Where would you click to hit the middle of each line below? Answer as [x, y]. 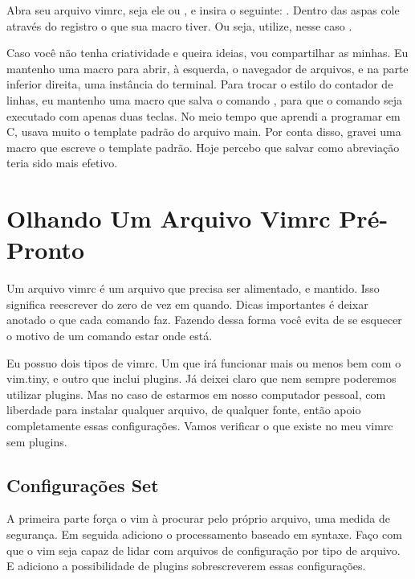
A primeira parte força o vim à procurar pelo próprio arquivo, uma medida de [198, 518]
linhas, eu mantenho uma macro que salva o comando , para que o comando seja [204, 99]
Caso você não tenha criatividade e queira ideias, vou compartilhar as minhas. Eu [207, 53]
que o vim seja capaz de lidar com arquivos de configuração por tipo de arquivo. [203, 550]
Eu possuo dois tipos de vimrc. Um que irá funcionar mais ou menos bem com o [204, 362]
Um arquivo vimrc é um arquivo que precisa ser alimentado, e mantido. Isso [193, 288]
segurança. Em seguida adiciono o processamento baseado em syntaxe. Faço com [204, 534]
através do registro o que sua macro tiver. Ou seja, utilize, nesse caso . [179, 25]
